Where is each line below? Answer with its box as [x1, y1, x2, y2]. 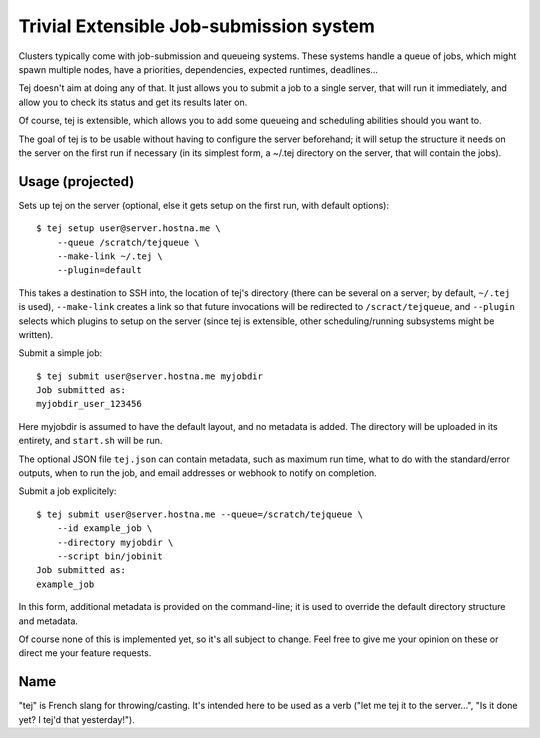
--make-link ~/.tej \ [56, 250, 164, 262]
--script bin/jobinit [56, 551, 164, 562]
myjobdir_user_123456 [36, 398, 142, 410]
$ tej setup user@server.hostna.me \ [36, 223, 222, 234]
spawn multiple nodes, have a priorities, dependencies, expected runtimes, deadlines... [18, 63, 379, 75]
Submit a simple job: [18, 347, 103, 359]
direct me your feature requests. [18, 647, 152, 659]
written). [18, 328, 54, 340]
